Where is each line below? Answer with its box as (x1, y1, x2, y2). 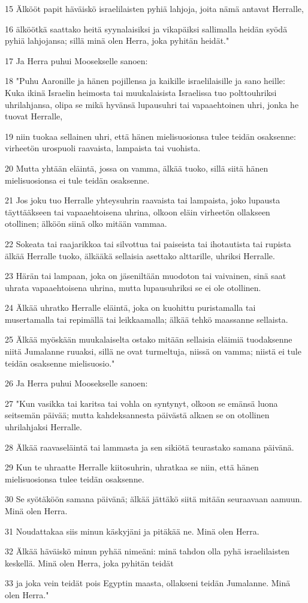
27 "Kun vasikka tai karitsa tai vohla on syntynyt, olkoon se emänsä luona (5, 397, 278, 409)
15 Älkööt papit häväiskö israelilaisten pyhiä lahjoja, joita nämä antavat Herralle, (5, 2, 304, 14)
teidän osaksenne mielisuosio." (5, 356, 115, 369)
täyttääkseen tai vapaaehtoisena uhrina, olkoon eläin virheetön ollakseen (5, 205, 270, 218)
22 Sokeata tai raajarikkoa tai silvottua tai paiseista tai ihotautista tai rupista (5, 237, 291, 250)
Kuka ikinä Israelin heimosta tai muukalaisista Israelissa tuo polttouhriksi (5, 86, 277, 98)
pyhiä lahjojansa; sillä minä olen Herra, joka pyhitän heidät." (5, 34, 230, 47)
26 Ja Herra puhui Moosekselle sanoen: (5, 377, 148, 389)
